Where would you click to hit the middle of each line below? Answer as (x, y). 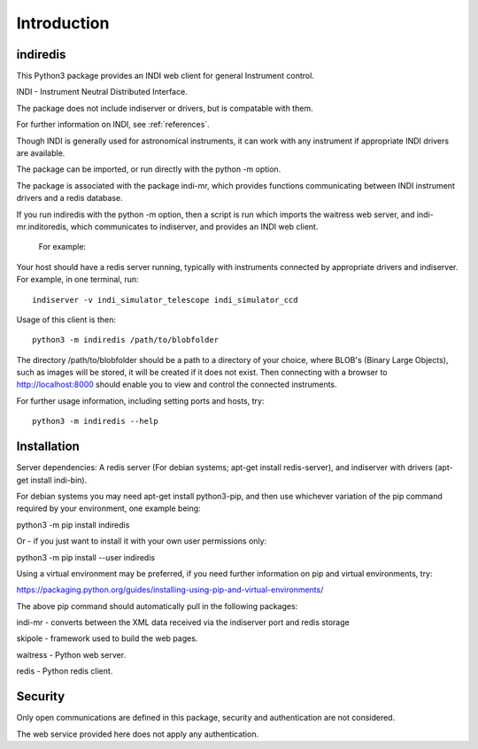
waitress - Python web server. (71, 654)
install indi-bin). (59, 480)
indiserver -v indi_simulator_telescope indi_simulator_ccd (165, 300)
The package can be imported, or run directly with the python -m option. (149, 169)
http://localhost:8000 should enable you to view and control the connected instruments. (177, 384)
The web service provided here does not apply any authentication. (138, 734)
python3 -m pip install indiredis (73, 525)
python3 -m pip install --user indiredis (85, 557)
